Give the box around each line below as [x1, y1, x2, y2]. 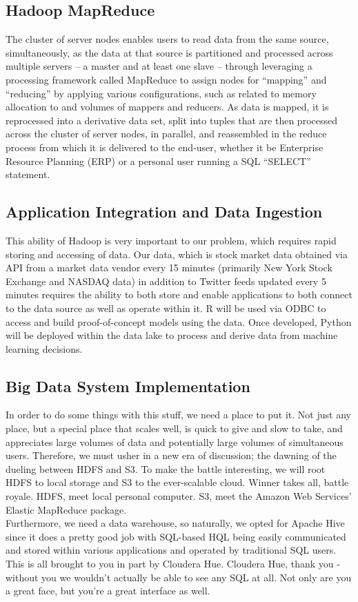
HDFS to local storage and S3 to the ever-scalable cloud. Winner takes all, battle [6, 475, 349, 489]
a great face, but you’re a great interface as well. [6, 583, 210, 598]
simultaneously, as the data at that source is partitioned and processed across [6, 45, 333, 59]
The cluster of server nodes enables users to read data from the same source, [6, 32, 329, 46]
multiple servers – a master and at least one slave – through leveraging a [6, 59, 312, 73]
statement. [6, 167, 50, 182]
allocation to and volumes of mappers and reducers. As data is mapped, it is [6, 99, 329, 114]
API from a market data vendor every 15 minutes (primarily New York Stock [6, 260, 332, 275]
